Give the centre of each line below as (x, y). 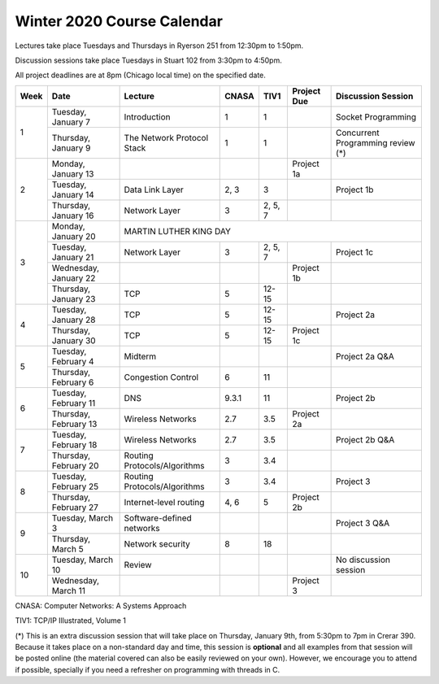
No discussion (363, 560)
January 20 (74, 236)
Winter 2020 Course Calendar (119, 21)
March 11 (68, 590)
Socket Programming (376, 116)
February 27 (75, 507)
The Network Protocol (166, 137)
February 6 (73, 382)
